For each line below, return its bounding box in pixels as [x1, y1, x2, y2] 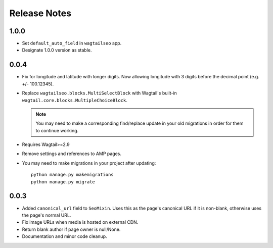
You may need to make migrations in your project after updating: [22, 160, 156, 166]
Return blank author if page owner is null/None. [22, 226, 121, 232]
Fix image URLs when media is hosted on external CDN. [22, 219, 139, 225]
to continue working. [35, 127, 79, 133]
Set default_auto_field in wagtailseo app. [22, 40, 122, 46]
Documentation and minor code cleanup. [22, 233, 107, 239]
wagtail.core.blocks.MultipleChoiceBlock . [22, 97, 127, 103]
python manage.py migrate [31, 179, 96, 184]
